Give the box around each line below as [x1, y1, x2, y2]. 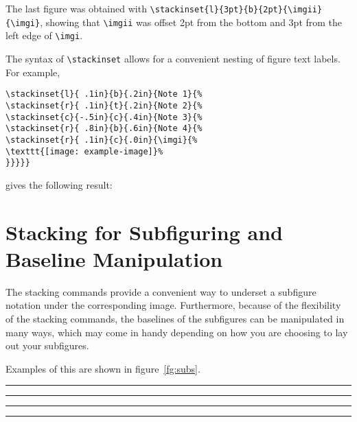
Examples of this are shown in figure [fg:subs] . [5, 361, 200, 375]
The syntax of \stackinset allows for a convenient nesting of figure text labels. [5, 51, 341, 65]
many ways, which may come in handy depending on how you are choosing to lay [5, 325, 348, 339]
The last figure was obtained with [5, 1, 147, 15]
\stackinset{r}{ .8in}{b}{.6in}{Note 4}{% [5, 124, 203, 134]
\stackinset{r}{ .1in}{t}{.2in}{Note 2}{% [5, 100, 203, 110]
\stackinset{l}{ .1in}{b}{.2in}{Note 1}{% [5, 89, 203, 99]
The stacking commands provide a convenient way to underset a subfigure [5, 284, 316, 298]
